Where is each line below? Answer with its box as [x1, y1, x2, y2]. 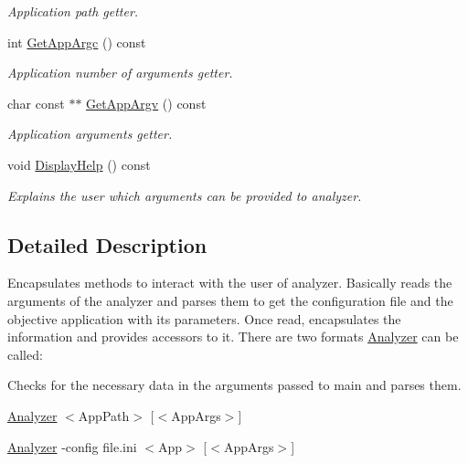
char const [7, 93, 65, 112]
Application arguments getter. [7, 124, 173, 143]
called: [7, 344, 43, 363]
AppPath [78, 405, 130, 425]
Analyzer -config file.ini [7, 437, 137, 456]
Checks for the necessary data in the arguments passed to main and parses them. [7, 375, 462, 395]
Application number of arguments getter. [7, 63, 233, 82]
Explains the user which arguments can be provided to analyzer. [7, 185, 362, 205]
